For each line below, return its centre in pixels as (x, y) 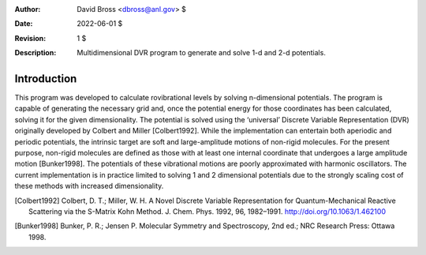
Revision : (30, 38)
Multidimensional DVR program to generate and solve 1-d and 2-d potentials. (202, 53)
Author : (28, 9)
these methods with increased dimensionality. (89, 186)
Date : (24, 24)
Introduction (46, 79)
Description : (35, 53)
